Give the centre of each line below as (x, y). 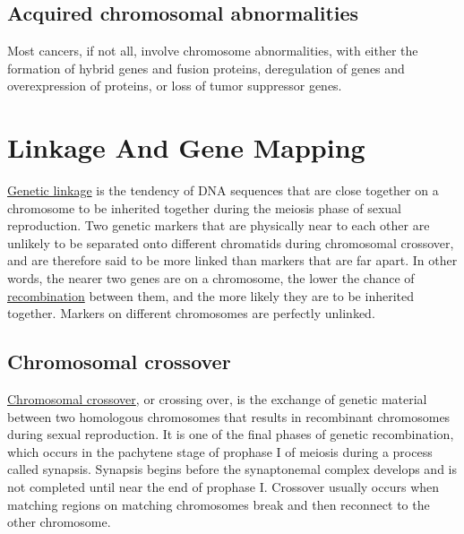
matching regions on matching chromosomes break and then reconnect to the (219, 504)
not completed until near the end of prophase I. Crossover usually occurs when (223, 487)
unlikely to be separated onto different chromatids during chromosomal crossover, (231, 242)
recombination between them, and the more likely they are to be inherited (211, 295)
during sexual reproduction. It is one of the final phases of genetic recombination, (231, 434)
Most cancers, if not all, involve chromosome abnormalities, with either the (213, 51)
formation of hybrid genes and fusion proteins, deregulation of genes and (206, 68)
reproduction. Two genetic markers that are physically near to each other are (219, 225)
